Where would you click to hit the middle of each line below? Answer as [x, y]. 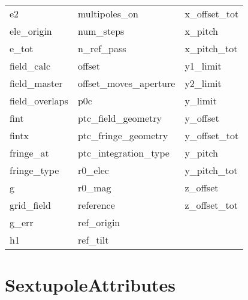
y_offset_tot [212, 135]
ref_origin [99, 222]
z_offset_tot [211, 205]
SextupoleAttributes [90, 285]
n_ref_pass [102, 48]
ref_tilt [93, 240]
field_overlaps [39, 100]
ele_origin [31, 31]
